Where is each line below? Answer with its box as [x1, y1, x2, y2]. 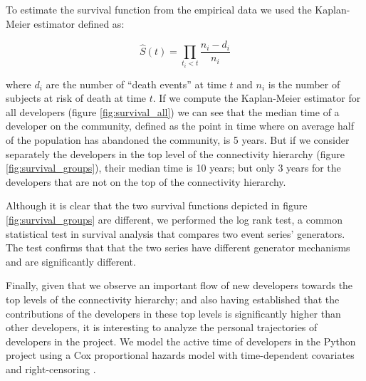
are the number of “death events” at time [46, 76, 226, 91]
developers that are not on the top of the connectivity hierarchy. [6, 174, 286, 189]
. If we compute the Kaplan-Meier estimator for [152, 90, 361, 105]
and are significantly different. [6, 254, 136, 268]
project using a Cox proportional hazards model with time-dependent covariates [6, 348, 355, 362]
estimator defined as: [33, 16, 125, 31]
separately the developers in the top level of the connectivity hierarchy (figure [6, 146, 345, 161]
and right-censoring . [6, 361, 96, 376]
